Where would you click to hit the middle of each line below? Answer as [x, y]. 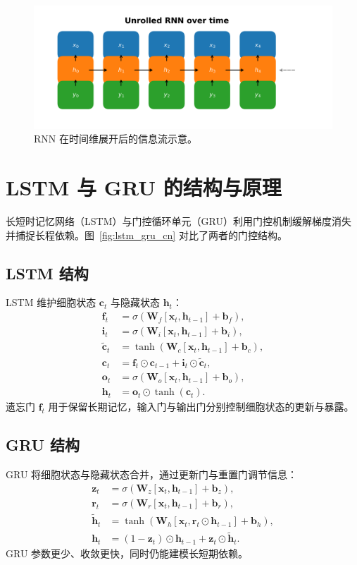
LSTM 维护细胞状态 [51, 302]
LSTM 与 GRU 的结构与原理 [144, 187]
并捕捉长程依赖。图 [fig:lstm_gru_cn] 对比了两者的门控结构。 [146, 235]
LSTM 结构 [47, 273]
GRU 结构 [43, 445]
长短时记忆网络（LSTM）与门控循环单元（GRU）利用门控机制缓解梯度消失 [178, 221]
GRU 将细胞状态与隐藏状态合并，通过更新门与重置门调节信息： [152, 474]
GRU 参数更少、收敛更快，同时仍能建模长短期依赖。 [127, 553]
